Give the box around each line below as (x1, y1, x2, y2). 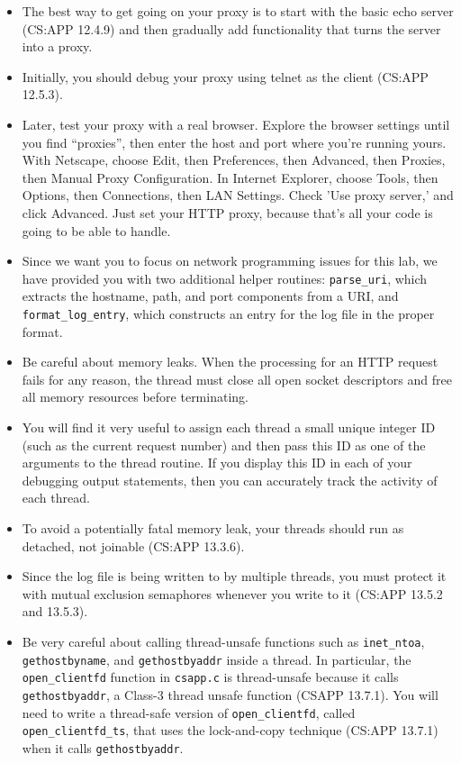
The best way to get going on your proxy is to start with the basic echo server (22, 2, 454, 20)
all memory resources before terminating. (22, 387, 249, 406)
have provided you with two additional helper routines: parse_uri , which (22, 268, 428, 287)
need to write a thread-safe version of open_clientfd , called (22, 703, 356, 722)
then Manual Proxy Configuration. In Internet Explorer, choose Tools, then (22, 168, 438, 186)
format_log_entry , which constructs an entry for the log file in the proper (22, 304, 435, 322)
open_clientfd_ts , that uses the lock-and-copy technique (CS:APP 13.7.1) (22, 721, 438, 740)
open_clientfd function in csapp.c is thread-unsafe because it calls (22, 668, 399, 686)
